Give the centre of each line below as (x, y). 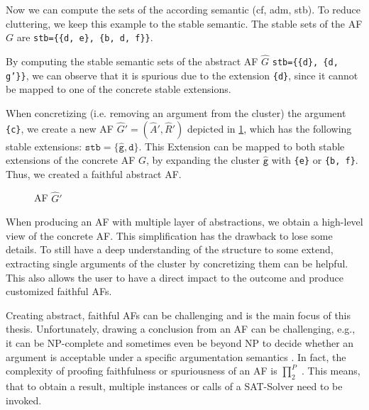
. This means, (331, 371)
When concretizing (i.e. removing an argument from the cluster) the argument (176, 112)
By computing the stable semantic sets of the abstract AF (132, 61)
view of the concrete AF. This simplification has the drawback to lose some (169, 235)
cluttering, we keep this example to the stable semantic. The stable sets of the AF (184, 23)
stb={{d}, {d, (305, 63)
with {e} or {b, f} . (315, 160)
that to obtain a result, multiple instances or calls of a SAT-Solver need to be (174, 386)
